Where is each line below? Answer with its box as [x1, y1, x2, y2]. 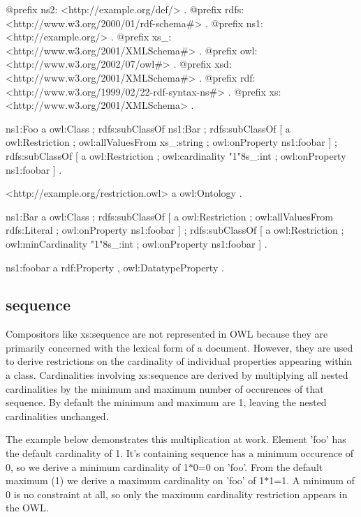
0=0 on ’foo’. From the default [193, 459, 323, 474]
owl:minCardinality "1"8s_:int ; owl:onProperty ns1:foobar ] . [6, 236, 267, 250]
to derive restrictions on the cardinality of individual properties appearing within [6, 354, 353, 368]
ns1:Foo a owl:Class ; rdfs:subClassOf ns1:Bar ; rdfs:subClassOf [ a [6, 121, 290, 135]
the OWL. [6, 500, 49, 515]
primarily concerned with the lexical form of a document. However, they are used [6, 340, 353, 354]
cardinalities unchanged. [6, 408, 109, 423]
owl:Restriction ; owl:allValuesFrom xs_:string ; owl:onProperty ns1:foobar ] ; [6, 135, 337, 149]
